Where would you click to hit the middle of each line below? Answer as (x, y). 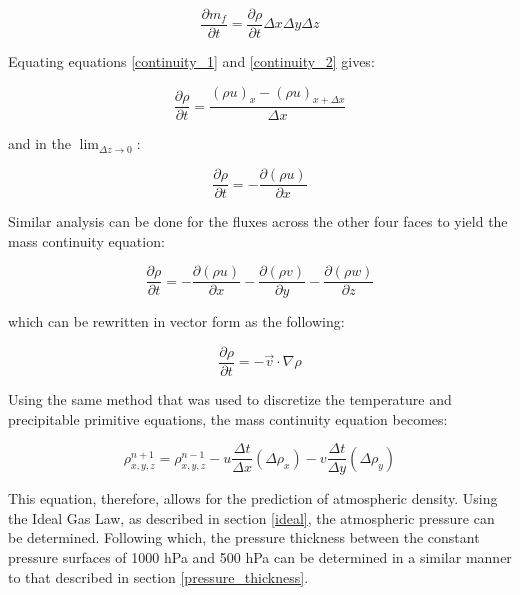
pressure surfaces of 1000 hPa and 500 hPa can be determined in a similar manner (260, 557)
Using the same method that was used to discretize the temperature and (230, 399)
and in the (40, 143)
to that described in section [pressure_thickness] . (158, 576)
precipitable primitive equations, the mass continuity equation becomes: (228, 418)
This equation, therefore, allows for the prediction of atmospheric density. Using (253, 498)
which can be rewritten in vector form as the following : (176, 321)
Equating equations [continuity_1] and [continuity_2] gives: (191, 61)
